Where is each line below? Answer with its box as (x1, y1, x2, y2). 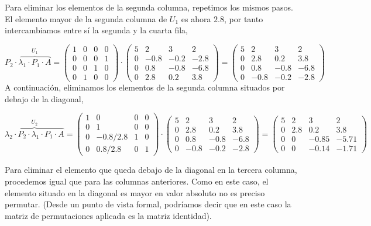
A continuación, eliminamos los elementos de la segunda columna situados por (5, 81, 285, 93)
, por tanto (224, 12, 263, 25)
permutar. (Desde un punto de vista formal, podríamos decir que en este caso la (5, 198, 291, 210)
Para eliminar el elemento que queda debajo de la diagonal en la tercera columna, (5, 164, 297, 176)
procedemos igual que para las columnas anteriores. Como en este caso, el (5, 175, 269, 187)
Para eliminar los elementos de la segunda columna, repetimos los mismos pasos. (5, 1, 293, 13)
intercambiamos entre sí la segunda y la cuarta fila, (5, 24, 188, 36)
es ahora (181, 12, 211, 25)
